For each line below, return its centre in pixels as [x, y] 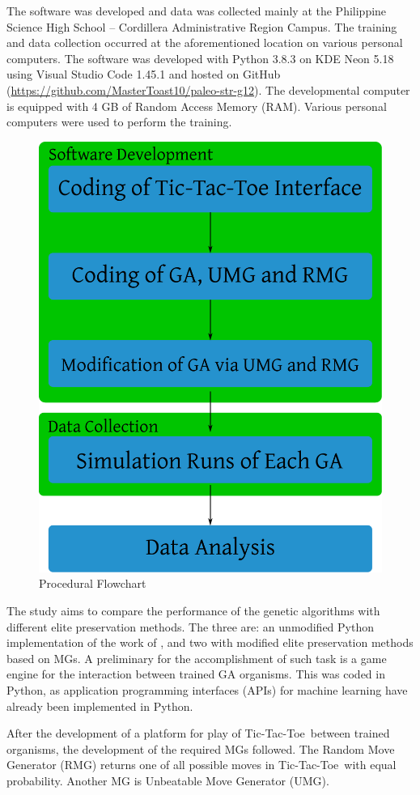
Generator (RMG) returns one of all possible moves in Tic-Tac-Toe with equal [202, 765]
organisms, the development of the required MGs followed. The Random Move [201, 748]
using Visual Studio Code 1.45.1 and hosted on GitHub [144, 74]
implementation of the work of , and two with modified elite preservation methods [210, 642]
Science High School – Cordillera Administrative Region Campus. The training [202, 26]
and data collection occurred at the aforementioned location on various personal [205, 43]
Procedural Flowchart [93, 583]
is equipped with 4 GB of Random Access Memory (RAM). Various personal [197, 106]
